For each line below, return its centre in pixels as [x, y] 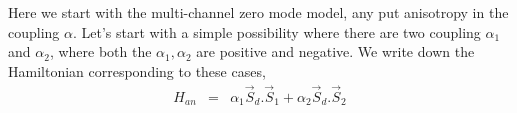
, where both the [100, 51]
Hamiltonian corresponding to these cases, [137, 70]
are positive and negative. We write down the [335, 51]
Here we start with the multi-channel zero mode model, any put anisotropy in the [258, 12]
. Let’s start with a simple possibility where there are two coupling [276, 31]
